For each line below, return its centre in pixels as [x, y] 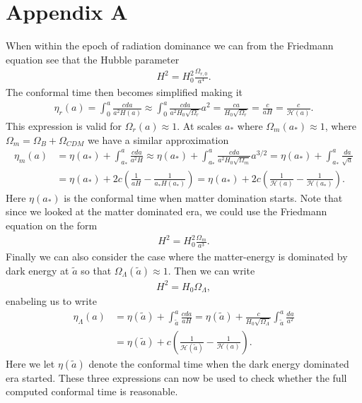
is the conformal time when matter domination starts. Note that [203, 197]
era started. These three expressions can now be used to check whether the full [176, 377]
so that [96, 270]
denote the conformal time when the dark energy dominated [219, 363]
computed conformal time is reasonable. [92, 391]
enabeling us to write [51, 300]
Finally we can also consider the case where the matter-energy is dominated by [177, 257]
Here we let [30, 363]
